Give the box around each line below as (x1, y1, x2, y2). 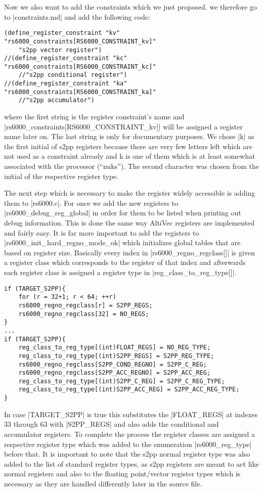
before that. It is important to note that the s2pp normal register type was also (4, 449, 250, 459)
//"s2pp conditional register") (18, 71, 127, 79)
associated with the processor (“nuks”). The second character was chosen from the (4, 161, 259, 171)
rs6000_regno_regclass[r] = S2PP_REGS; (18, 301, 153, 309)
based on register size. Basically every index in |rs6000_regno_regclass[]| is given (4, 247, 255, 257)
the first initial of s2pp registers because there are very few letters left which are (4, 141, 252, 151)
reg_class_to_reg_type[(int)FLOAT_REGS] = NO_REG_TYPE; (18, 344, 211, 351)
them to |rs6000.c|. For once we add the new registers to (4, 197, 178, 208)
